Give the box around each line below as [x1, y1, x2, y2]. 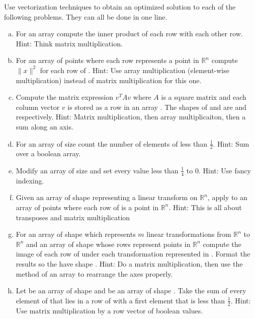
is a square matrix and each [161, 92, 246, 102]
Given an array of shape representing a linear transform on [16, 192, 198, 203]
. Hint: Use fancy [198, 165, 251, 175]
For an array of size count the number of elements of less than [16, 138, 207, 149]
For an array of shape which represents [16, 229, 136, 239]
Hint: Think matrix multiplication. [16, 38, 123, 48]
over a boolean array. [16, 148, 81, 159]
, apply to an [207, 192, 247, 203]
